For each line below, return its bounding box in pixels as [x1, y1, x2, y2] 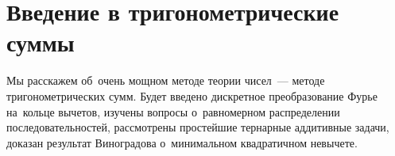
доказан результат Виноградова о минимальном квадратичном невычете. [6, 134, 358, 150]
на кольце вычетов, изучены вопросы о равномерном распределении [6, 103, 340, 120]
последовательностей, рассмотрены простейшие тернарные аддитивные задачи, [6, 119, 389, 135]
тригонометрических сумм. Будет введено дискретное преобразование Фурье [6, 87, 378, 104]
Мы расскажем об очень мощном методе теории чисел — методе [6, 72, 325, 89]
